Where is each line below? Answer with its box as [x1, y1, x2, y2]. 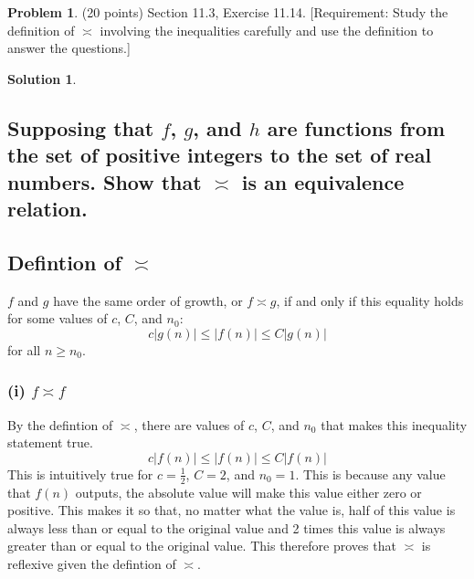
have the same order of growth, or [53, 290, 243, 310]
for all [7, 340, 41, 359]
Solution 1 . [7, 68, 77, 88]
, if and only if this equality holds [276, 290, 464, 310]
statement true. [7, 433, 93, 452]
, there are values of [133, 415, 245, 434]
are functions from [267, 113, 446, 142]
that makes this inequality [321, 415, 468, 434]
